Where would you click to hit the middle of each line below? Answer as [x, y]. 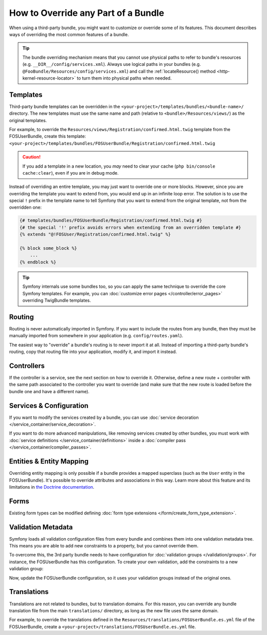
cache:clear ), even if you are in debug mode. [70, 173]
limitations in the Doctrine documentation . [52, 487]
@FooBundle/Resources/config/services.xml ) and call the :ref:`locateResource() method [119, 71]
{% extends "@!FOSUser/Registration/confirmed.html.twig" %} [95, 234]
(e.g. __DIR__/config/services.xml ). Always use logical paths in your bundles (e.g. [112, 64]
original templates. [28, 120]
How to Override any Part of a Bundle [87, 13]
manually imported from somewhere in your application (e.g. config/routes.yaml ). [96, 336]
